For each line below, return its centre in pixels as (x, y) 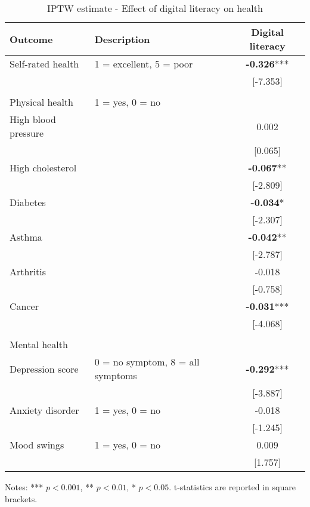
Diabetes (28, 202)
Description (122, 39)
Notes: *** (24, 487)
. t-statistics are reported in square (232, 487)
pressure (27, 133)
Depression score (44, 368)
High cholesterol (43, 168)
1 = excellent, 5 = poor (144, 64)
